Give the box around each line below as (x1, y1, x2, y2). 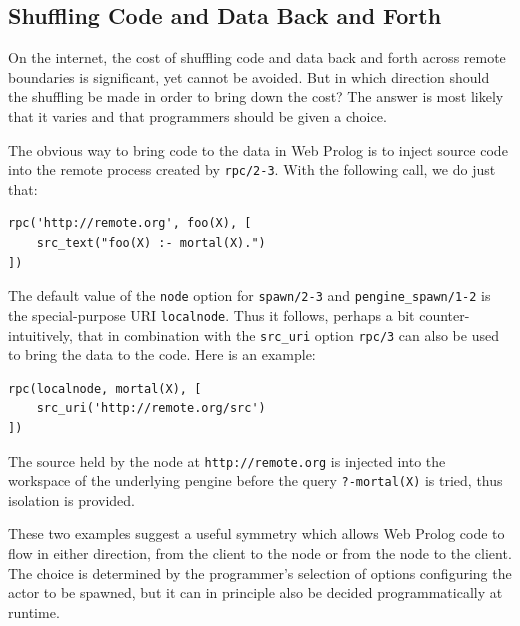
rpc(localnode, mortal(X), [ (8, 381, 202, 396)
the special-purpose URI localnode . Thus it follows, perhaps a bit (8, 304, 415, 325)
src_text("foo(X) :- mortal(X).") (36, 236, 266, 251)
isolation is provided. (8, 489, 135, 510)
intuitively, (8, 324, 73, 345)
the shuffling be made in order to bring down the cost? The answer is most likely (8, 86, 504, 107)
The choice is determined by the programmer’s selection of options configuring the (8, 562, 512, 583)
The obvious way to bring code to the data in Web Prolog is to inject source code (8, 139, 508, 160)
